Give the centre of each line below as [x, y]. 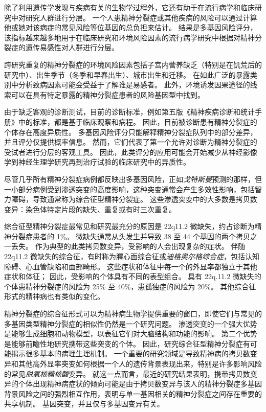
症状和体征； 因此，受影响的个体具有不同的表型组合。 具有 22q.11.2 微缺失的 [133, 276]
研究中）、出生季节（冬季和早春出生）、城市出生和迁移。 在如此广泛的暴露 [127, 74]
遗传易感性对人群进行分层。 [72, 47]
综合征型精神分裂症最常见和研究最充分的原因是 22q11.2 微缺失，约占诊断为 [129, 226]
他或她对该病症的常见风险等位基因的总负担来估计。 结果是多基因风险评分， [131, 27]
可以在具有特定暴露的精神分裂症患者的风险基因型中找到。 [108, 94]
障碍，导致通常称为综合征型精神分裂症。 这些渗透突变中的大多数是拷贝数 [134, 199]
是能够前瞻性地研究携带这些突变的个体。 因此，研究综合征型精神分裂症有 [127, 343]
